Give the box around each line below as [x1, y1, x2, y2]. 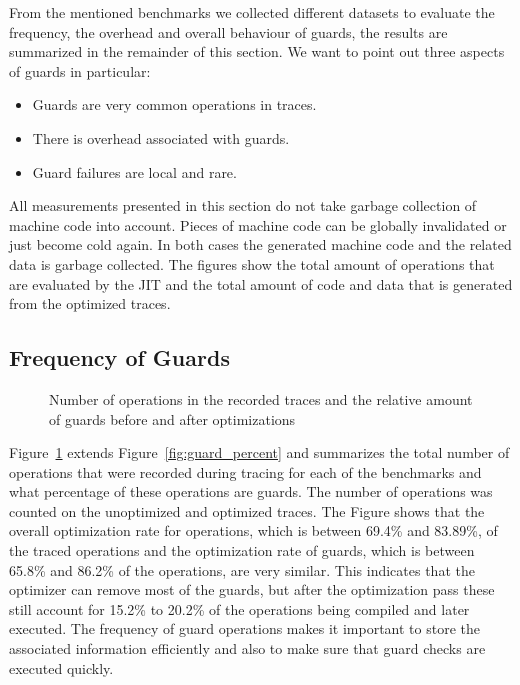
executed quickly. [9, 657, 114, 678]
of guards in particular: [9, 60, 151, 81]
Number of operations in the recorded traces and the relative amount [49, 388, 473, 409]
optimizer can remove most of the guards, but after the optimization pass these [9, 579, 495, 600]
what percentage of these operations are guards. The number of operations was [9, 481, 493, 502]
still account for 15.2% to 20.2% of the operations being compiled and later [9, 598, 470, 619]
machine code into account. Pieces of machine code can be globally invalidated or [9, 214, 507, 235]
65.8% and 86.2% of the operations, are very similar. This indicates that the [9, 559, 475, 580]
